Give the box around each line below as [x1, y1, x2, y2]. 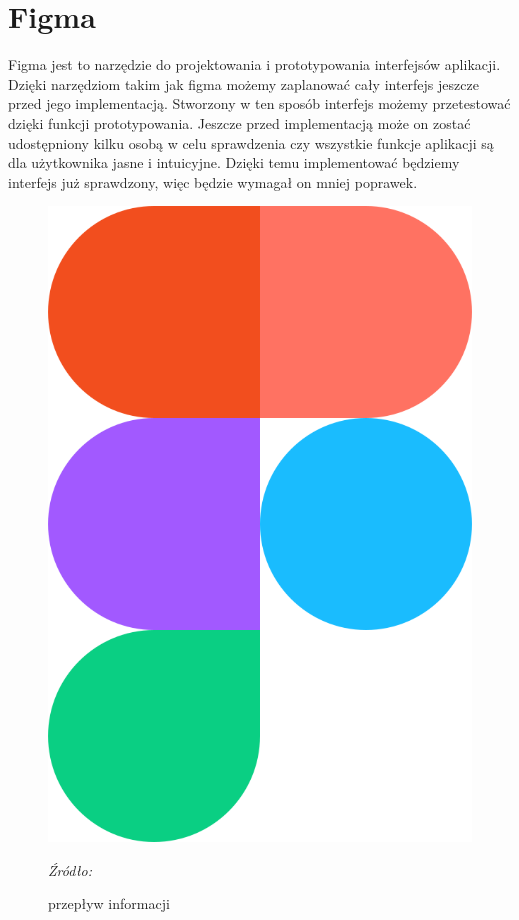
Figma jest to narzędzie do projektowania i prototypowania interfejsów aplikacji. [8, 54, 501, 75]
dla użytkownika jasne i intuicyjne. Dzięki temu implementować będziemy [8, 152, 460, 173]
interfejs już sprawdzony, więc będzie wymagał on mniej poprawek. [8, 171, 418, 192]
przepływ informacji [48, 893, 170, 914]
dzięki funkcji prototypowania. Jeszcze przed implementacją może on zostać [8, 112, 471, 133]
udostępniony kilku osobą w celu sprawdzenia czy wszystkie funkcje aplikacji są [8, 132, 494, 153]
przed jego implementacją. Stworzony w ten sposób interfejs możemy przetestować [8, 93, 511, 114]
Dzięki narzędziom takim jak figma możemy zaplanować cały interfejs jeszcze [8, 73, 479, 94]
